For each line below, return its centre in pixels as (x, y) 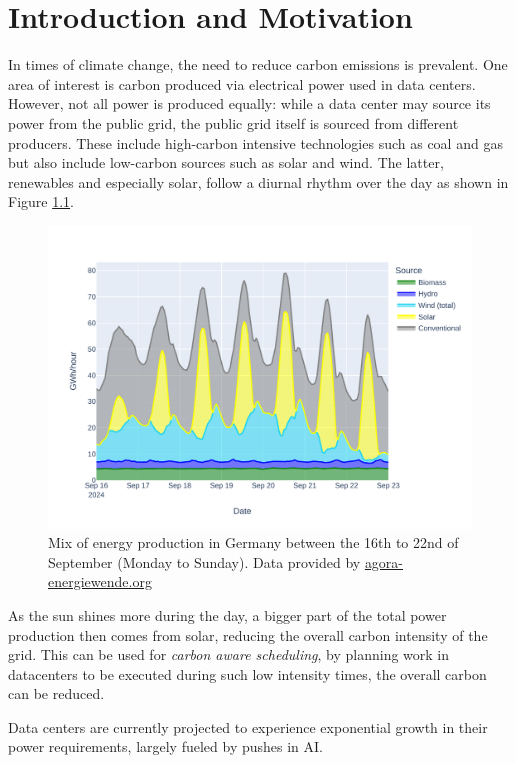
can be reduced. (56, 693)
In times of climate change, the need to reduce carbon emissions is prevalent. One (258, 64)
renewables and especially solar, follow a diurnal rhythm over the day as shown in (258, 181)
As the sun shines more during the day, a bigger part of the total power (227, 614)
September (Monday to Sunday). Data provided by (204, 561)
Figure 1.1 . (41, 201)
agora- (384, 561)
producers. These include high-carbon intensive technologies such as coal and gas (255, 142)
